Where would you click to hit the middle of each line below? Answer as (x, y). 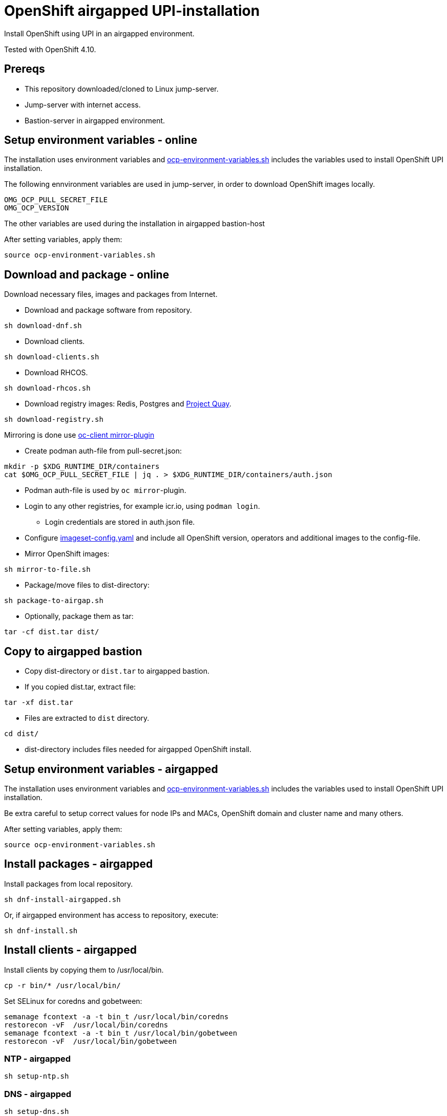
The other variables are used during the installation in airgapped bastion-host (135, 224)
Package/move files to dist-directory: (87, 585)
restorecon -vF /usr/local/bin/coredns (86, 1025)
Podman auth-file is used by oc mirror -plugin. (105, 490)
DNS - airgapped (38, 1094)
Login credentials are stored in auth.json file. (120, 522)
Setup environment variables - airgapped (111, 769)
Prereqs (25, 69)
